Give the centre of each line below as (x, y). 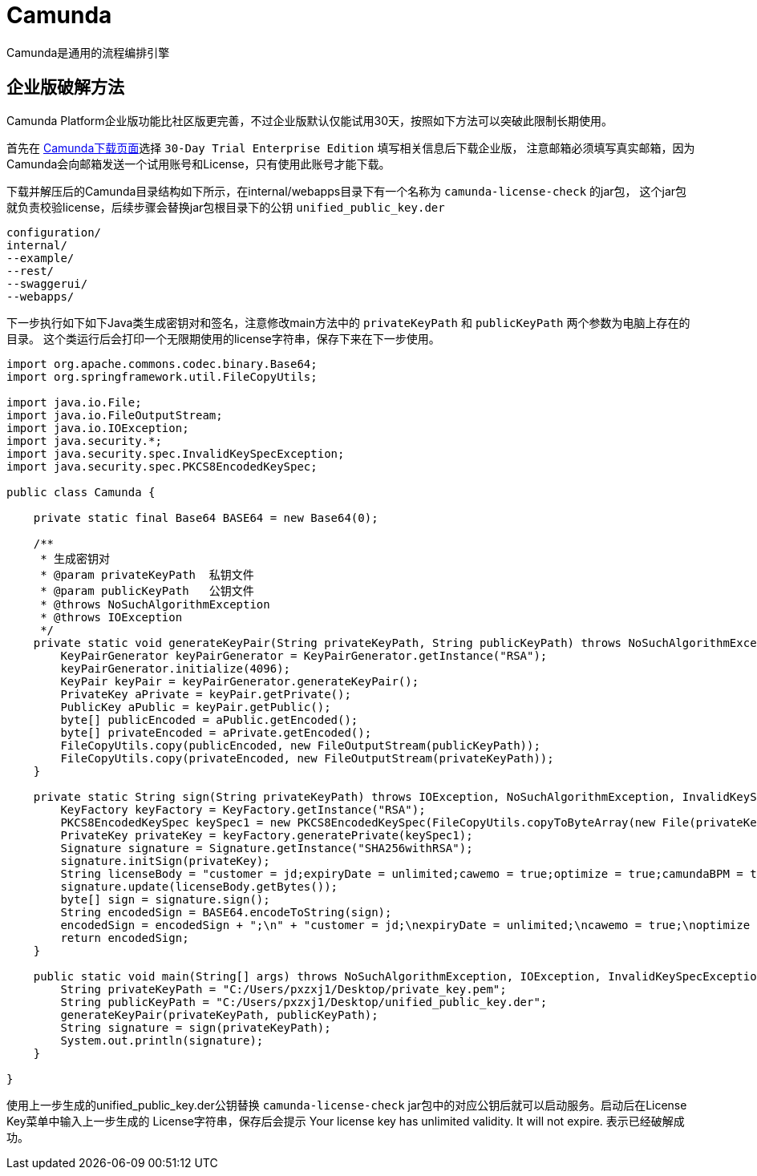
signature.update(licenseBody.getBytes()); (199, 886)
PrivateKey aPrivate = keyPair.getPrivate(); (206, 694)
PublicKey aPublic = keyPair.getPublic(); (196, 707)
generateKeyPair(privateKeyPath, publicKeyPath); (219, 1014)
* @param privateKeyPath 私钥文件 (147, 574)
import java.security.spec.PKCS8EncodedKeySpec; (162, 466)
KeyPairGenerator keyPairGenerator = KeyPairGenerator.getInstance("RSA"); (304, 655)
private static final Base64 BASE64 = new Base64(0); (206, 517)
